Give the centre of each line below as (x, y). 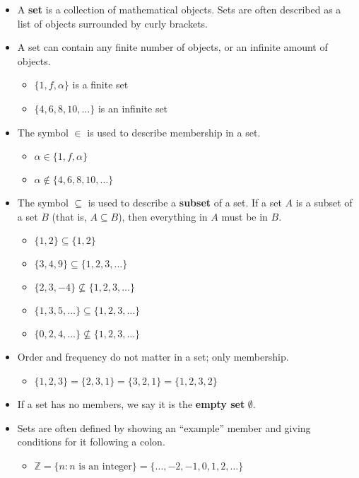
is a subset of (324, 203)
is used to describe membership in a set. (174, 132)
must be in (245, 216)
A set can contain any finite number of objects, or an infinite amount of (172, 47)
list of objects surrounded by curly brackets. (113, 23)
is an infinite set (133, 108)
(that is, (69, 216)
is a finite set (100, 84)
